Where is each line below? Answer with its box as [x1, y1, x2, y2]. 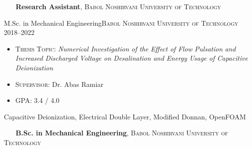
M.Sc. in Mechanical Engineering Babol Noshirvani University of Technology [4, 17, 238, 28]
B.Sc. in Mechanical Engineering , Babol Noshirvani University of [16, 128, 228, 138]
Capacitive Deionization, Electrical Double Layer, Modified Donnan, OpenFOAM [4, 111, 246, 121]
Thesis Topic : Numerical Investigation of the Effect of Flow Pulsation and [15, 43, 236, 53]
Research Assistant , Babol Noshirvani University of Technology [16, 1, 221, 11]
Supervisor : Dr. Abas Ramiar [15, 79, 103, 89]
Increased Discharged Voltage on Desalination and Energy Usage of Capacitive [15, 53, 248, 63]
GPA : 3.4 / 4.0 [15, 95, 60, 105]
